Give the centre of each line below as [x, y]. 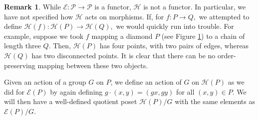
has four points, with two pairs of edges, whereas [174, 46]
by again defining [76, 91]
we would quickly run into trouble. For [175, 26]
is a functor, [113, 6]
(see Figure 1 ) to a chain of [203, 36]
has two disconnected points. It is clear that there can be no [124, 55]
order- [227, 55]
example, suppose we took [44, 36]
